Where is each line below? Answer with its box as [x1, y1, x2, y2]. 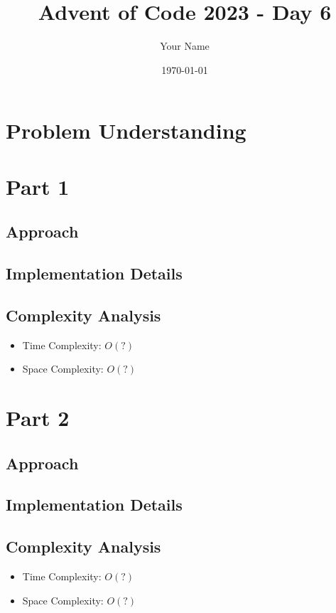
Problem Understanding [6, 116, 246, 145]
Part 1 [6, 171, 70, 201]
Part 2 [6, 403, 70, 432]
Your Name [160, 38, 210, 53]
